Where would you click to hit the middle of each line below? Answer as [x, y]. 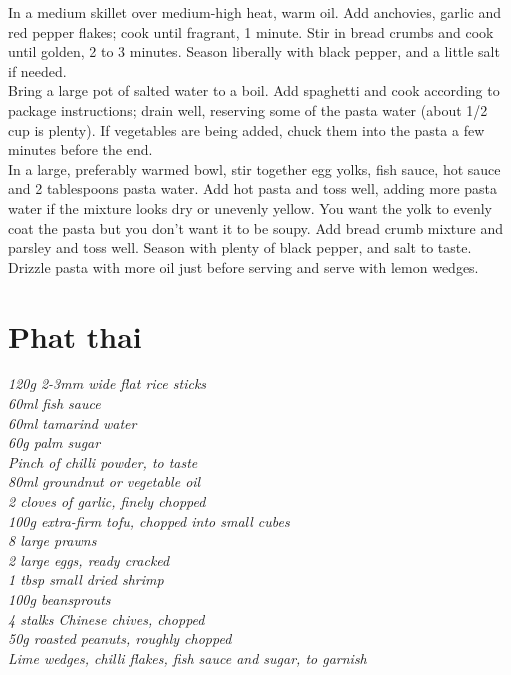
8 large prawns [52, 540]
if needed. [37, 70]
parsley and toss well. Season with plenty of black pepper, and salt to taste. [240, 247]
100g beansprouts [59, 598]
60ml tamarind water [72, 422]
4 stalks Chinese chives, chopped [106, 618]
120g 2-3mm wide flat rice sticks [107, 383]
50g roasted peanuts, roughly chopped [120, 638]
